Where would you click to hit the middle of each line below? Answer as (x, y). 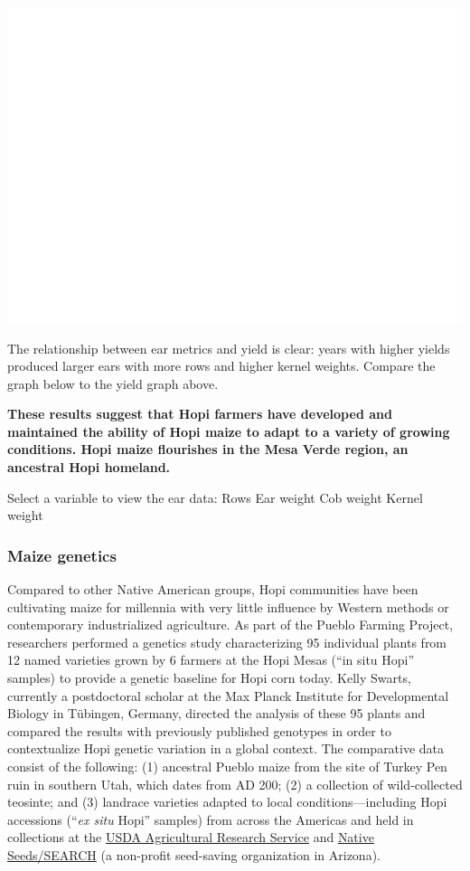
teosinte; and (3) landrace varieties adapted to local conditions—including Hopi (227, 802)
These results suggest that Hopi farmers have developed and (200, 414)
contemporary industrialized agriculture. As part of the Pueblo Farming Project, (230, 625)
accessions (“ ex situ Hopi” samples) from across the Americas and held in (211, 819)
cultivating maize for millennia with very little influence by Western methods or (228, 606)
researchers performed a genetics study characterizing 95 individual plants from (227, 642)
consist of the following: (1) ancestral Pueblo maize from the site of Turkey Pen (227, 767)
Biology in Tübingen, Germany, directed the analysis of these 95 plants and (216, 713)
